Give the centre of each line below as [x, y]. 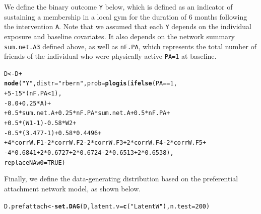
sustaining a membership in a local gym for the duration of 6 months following [126, 16]
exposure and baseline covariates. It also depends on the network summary [119, 36]
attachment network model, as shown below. [73, 188]
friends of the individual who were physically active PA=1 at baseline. [110, 56]
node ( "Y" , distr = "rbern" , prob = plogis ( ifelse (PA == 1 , [91, 84]
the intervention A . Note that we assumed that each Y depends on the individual [128, 26]
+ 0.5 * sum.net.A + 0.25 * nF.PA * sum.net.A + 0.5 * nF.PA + [87, 113]
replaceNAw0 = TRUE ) [35, 163]
